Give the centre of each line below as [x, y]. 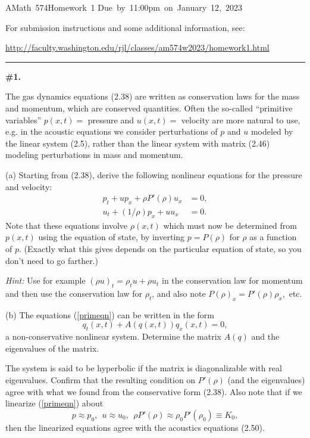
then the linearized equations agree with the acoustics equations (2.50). [135, 427]
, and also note [179, 293]
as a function [273, 237]
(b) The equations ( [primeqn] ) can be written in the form [110, 314]
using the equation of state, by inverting [112, 237]
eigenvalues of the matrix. [52, 348]
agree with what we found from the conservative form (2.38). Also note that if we [154, 391]
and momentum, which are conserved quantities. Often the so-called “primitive [149, 108]
